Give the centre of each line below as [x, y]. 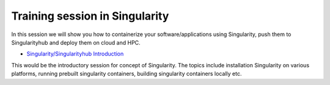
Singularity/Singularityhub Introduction [75, 54]
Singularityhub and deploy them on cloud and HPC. [76, 42]
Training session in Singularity [90, 16]
